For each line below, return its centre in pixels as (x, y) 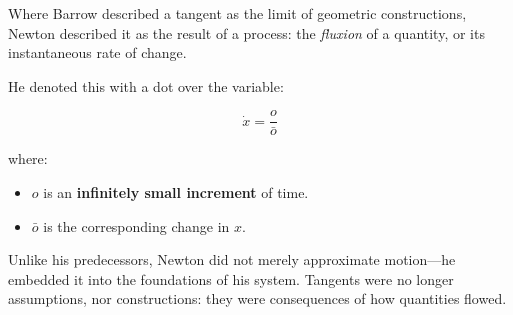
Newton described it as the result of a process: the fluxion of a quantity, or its (246, 32)
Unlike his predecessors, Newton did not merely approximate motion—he (232, 259)
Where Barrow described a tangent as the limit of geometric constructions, (237, 13)
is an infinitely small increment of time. (176, 192)
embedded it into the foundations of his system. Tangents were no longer (231, 278)
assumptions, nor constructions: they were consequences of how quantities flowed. (257, 298)
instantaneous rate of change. (97, 52)
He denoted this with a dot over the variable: (146, 85)
